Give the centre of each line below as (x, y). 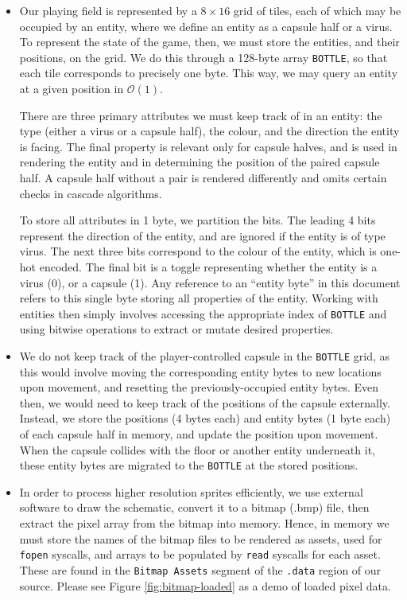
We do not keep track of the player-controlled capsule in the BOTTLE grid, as (204, 356)
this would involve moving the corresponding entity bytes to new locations (200, 371)
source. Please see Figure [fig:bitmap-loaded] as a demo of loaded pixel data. (205, 585)
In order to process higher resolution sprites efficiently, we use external (191, 491)
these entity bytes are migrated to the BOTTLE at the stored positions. (189, 465)
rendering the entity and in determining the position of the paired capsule (200, 162)
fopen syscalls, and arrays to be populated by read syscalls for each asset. (200, 554)
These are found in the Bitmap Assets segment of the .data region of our (200, 569)
